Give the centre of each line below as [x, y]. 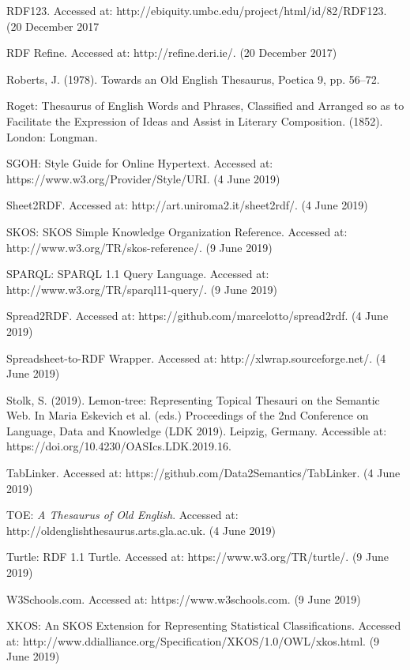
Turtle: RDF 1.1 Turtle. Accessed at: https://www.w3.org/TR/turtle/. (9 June [197, 557]
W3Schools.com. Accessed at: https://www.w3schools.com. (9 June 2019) [184, 598]
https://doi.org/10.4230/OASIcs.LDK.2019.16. [119, 446]
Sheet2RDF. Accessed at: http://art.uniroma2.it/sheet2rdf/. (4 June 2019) [187, 205]
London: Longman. [52, 136]
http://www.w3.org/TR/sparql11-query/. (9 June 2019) [142, 289]
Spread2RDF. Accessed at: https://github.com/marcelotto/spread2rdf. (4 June [197, 316]
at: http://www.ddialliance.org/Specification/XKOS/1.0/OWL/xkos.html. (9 [193, 640]
